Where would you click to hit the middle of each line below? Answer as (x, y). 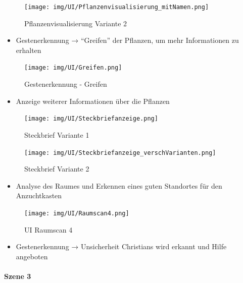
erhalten (29, 50)
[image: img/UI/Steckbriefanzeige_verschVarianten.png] (120, 153)
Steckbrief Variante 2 (57, 169)
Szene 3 (18, 276)
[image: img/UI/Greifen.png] (73, 68)
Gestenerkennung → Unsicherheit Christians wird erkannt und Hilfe (121, 246)
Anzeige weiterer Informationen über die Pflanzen (93, 101)
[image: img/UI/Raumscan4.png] (77, 213)
